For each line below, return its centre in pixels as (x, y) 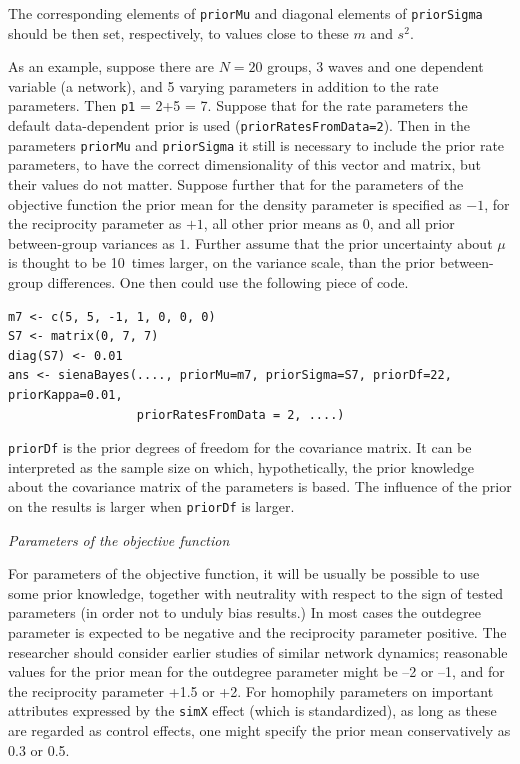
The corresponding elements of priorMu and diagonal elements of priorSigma (245, 13)
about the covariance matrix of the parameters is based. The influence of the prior (260, 486)
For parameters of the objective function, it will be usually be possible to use (244, 573)
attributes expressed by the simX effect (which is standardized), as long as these (252, 710)
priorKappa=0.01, (65, 394)
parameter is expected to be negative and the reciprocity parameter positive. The (257, 632)
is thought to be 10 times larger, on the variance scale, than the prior (222, 262)
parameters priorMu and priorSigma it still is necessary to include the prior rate (256, 144)
